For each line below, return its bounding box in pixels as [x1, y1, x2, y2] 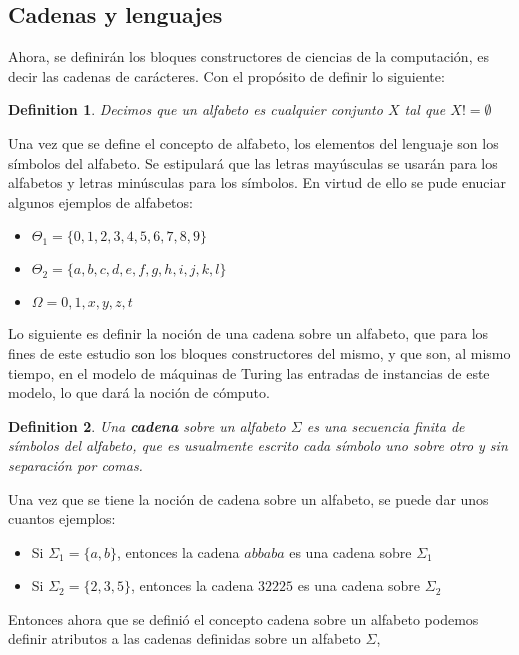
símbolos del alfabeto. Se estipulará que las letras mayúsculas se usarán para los [8, 152, 498, 173]
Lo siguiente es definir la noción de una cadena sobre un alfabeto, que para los [8, 323, 489, 344]
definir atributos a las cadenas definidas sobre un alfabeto [8, 628, 361, 649]
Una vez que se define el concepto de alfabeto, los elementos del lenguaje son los [8, 132, 499, 153]
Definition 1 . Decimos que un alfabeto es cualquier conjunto [8, 99, 383, 120]
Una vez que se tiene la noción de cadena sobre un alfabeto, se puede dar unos [8, 488, 489, 509]
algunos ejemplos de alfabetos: [8, 191, 193, 212]
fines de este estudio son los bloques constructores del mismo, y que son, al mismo [8, 342, 511, 363]
